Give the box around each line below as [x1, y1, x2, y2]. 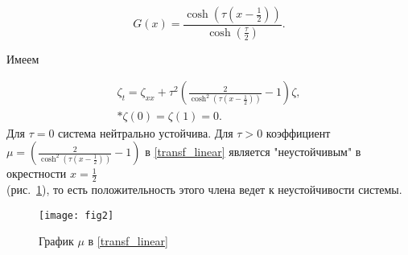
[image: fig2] [39, 209, 114, 221]
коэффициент [266, 124, 331, 141]
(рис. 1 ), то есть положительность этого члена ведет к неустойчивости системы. [6, 180, 402, 197]
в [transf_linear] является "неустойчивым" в [145, 143, 361, 160]
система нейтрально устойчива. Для [58, 124, 233, 141]
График [39, 232, 74, 249]
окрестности [6, 165, 67, 182]
